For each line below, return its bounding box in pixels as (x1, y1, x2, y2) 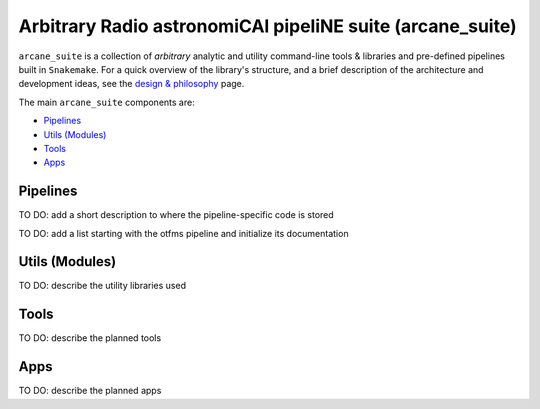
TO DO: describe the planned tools (18, 332, 162, 344)
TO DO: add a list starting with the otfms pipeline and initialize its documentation (18, 227, 349, 239)
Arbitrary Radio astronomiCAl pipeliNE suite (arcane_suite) (18, 15, 517, 37)
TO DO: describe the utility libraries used (18, 280, 187, 292)
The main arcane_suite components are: (18, 96, 195, 108)
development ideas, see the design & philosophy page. (18, 78, 245, 90)
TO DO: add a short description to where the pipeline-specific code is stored (18, 209, 334, 221)
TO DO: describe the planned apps (18, 385, 162, 397)
